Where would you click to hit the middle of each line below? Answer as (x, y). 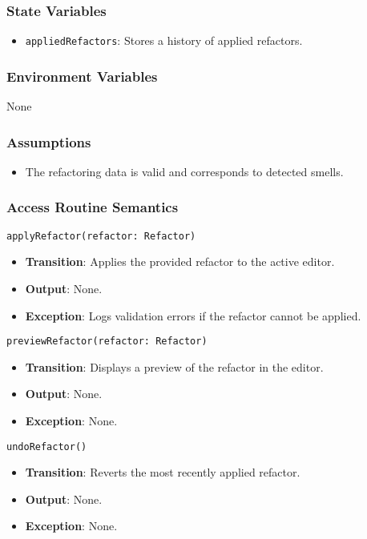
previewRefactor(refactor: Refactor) (107, 342)
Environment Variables (82, 76)
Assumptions (49, 141)
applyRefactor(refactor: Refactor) (101, 236)
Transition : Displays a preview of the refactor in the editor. (174, 366)
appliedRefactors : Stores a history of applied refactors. (164, 40)
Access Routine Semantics (93, 207)
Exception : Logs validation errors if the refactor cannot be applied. (193, 315)
